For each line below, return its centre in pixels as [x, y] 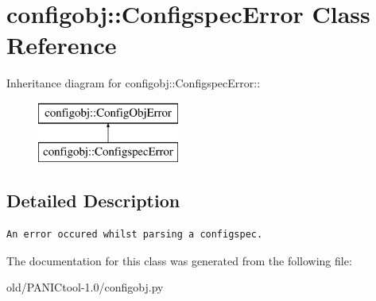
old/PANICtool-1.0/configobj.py [85, 287]
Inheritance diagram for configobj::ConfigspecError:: [134, 83]
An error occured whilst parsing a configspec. [135, 235]
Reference [62, 45]
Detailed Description [93, 201]
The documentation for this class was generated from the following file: [179, 260]
